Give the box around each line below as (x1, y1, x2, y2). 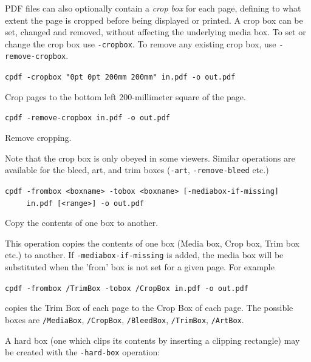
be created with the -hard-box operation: (5, 346, 160, 358)
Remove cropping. (5, 131, 72, 143)
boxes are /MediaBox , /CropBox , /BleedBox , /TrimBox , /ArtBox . (5, 313, 244, 326)
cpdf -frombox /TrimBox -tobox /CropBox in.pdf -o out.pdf (5, 284, 248, 293)
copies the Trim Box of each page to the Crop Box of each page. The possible (5, 301, 293, 314)
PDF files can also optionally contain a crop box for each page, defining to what (5, 2, 301, 14)
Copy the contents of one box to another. (5, 216, 159, 229)
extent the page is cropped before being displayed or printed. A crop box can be (5, 13, 303, 26)
